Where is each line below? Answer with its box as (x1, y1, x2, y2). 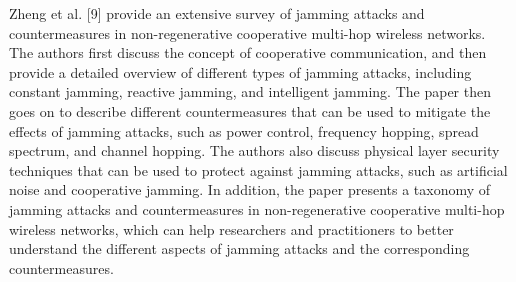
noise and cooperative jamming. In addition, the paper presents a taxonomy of (9, 179, 491, 200)
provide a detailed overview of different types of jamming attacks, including (9, 61, 472, 82)
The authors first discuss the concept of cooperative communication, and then (9, 42, 487, 63)
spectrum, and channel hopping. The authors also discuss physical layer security (9, 140, 500, 161)
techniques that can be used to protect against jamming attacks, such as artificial (9, 159, 508, 180)
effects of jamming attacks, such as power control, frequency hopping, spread (9, 120, 479, 141)
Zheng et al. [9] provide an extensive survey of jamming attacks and (9, 3, 425, 23)
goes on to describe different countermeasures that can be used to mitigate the (9, 100, 491, 121)
